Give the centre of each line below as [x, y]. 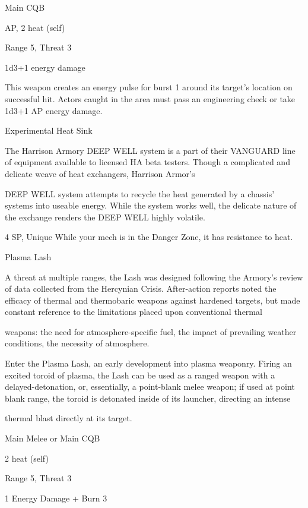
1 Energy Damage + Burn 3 [56, 498]
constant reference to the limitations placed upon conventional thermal [134, 312]
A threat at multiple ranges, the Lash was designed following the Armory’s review [154, 277]
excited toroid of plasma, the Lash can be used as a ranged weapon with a [140, 375]
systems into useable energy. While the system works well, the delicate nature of [151, 205]
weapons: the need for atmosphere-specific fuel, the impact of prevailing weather [151, 331]
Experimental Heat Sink [49, 130]
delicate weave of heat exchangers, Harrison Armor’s [100, 173]
